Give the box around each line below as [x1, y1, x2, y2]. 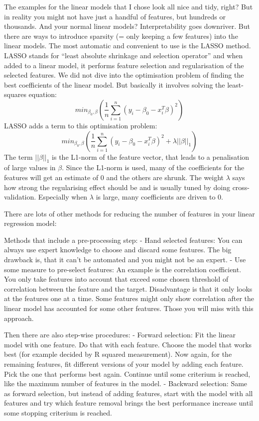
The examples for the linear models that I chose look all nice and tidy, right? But [4, 1, 253, 11]
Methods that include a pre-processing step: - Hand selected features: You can [4, 234, 243, 245]
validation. [4, 192, 36, 202]
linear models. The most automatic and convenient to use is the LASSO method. [4, 40, 251, 51]
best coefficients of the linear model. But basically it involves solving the [4, 79, 225, 90]
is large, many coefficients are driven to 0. [96, 192, 223, 202]
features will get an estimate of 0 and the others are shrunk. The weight [4, 172, 224, 182]
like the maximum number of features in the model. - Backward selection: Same [4, 378, 248, 389]
